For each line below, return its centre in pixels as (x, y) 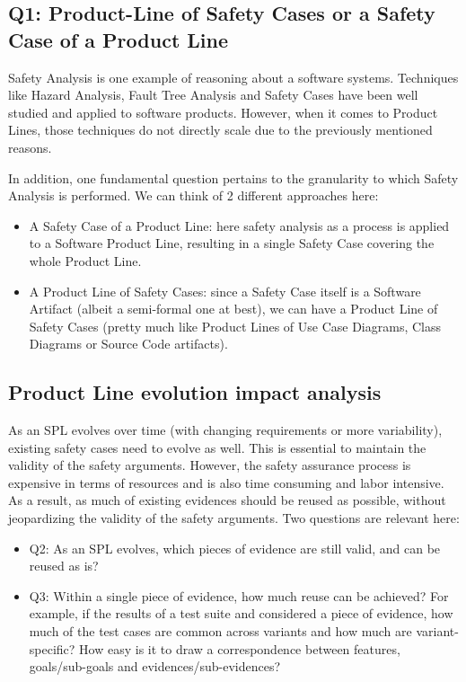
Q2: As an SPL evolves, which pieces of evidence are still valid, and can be (235, 548)
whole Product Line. (85, 260)
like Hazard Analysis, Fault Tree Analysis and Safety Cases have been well (213, 95)
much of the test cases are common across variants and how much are (220, 631)
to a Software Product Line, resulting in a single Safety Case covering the (232, 243)
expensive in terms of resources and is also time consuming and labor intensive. (226, 482)
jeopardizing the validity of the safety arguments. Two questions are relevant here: (234, 518)
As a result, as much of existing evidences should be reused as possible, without (227, 500)
